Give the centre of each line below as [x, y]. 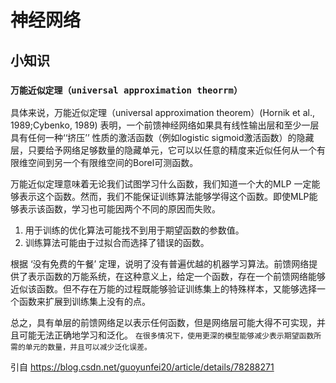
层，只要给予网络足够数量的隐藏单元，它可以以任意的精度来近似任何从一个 [163, 150]
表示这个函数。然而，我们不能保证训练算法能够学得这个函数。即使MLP [164, 196]
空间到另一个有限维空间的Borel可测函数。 [113, 162]
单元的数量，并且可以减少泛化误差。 [88, 347]
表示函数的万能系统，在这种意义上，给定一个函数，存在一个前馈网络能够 [176, 276]
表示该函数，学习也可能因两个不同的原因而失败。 [119, 208]
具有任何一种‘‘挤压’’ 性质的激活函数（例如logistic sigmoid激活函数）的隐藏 [162, 137]
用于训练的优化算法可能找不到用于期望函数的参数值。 [134, 230]
